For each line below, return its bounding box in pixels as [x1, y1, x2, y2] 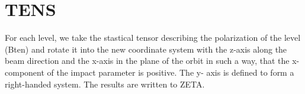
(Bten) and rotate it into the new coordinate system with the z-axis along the [5, 43, 287, 55]
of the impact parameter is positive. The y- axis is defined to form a [47, 66, 294, 78]
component [5, 66, 44, 78]
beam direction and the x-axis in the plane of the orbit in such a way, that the [5, 54, 290, 67]
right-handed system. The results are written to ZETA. [5, 77, 205, 90]
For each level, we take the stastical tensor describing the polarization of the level [5, 31, 301, 44]
